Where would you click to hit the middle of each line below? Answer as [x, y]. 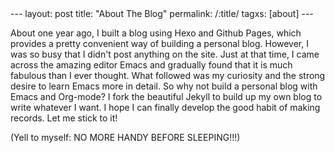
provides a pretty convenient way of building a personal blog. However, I [159, 43]
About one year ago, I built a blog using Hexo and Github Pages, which [156, 33]
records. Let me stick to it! [64, 118]
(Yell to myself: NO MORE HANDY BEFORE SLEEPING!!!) [125, 137]
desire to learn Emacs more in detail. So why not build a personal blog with [164, 86]
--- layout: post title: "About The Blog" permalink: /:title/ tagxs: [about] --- [162, 13]
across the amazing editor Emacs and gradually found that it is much [151, 65]
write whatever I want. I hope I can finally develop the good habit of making [165, 107]
